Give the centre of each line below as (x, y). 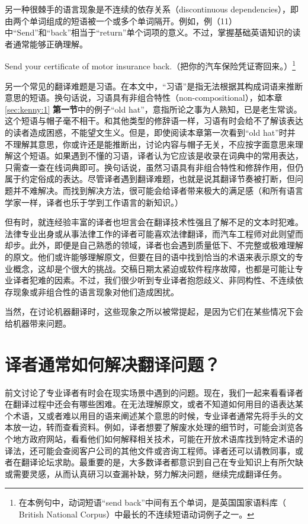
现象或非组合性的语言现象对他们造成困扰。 (96, 291)
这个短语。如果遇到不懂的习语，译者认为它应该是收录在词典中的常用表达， (158, 156)
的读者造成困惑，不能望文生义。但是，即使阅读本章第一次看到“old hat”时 (146, 132)
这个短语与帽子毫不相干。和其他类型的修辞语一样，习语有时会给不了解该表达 (154, 121)
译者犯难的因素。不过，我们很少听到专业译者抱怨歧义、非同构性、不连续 (154, 280)
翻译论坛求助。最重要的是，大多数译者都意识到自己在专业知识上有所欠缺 (162, 462)
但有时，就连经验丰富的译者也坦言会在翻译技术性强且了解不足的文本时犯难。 (154, 222)
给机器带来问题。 (38, 323)
